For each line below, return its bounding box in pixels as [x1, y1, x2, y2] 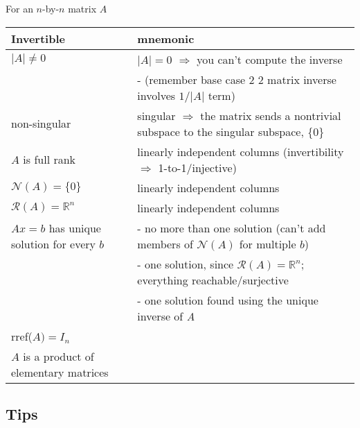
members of [137, 235, 193, 252]
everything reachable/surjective [137, 271, 289, 288]
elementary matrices [11, 363, 109, 380]
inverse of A [137, 307, 195, 324]
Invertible [11, 30, 65, 46]
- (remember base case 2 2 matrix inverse [137, 71, 336, 87]
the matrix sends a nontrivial [200, 107, 341, 123]
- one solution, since [137, 255, 234, 272]
